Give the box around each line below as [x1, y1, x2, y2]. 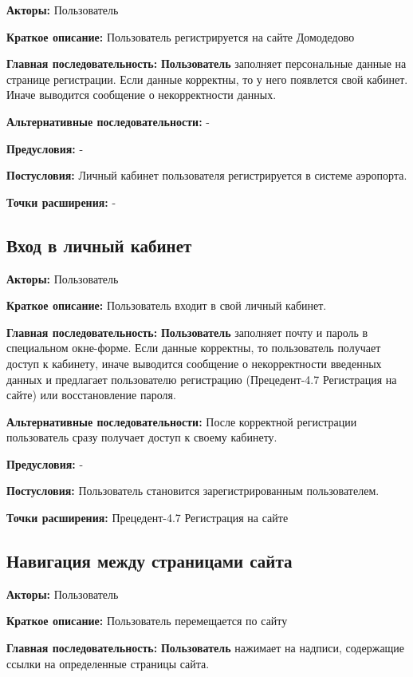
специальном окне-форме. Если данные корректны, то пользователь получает [6, 339, 381, 356]
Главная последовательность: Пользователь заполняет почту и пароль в [6, 323, 368, 340]
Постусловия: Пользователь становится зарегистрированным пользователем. [6, 482, 380, 499]
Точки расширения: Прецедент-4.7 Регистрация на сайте [6, 509, 289, 526]
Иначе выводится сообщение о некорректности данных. [6, 86, 277, 103]
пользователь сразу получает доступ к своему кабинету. [6, 429, 277, 445]
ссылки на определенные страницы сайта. [6, 655, 210, 671]
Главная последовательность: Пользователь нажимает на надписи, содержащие [6, 639, 405, 656]
